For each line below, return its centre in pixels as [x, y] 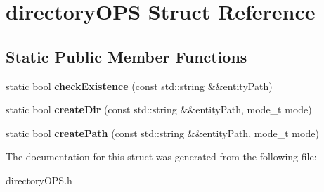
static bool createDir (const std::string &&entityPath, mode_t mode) [159, 109]
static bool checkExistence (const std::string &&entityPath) [139, 85]
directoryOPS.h [39, 180]
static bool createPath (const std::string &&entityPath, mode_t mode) [162, 133]
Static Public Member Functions [127, 56]
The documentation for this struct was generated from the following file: [161, 156]
